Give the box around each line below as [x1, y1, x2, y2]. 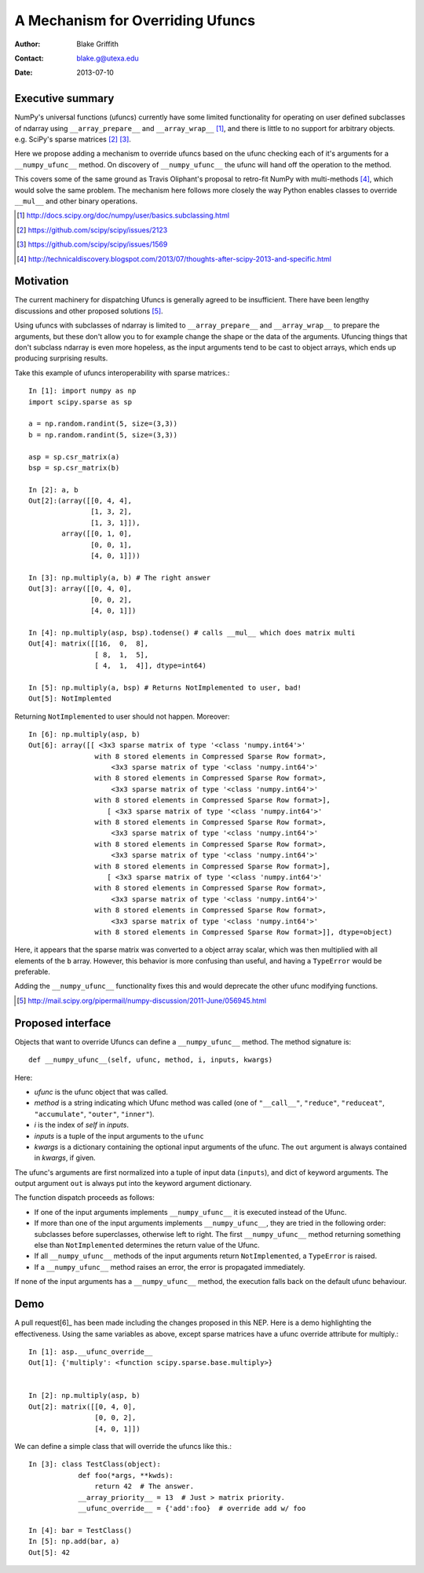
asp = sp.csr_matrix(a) [28, 452, 120, 461]
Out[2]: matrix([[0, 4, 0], [28, 1402, 137, 1411]
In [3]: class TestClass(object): [28, 1460, 161, 1469]
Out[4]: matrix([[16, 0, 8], [28, 639, 149, 648]
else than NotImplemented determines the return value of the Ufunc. [34, 1241, 260, 1250]
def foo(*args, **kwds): [78, 1471, 174, 1480]
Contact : [14, 53, 45, 63]
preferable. [14, 967, 50, 977]
